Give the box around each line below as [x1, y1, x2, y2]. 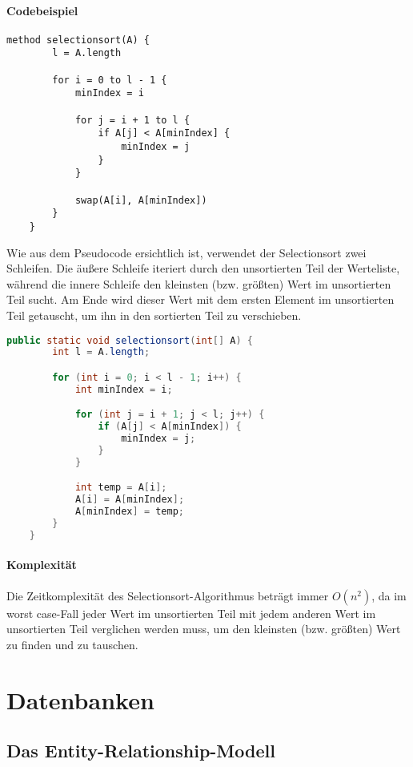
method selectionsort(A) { [6, 34, 150, 46]
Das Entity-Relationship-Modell [6, 738, 275, 763]
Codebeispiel [6, 2, 78, 18]
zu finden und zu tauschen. [6, 636, 138, 652]
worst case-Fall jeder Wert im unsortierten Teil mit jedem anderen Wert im [6, 604, 376, 621]
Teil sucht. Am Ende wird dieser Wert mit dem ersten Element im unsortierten [6, 291, 395, 308]
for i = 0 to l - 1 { [52, 74, 167, 86]
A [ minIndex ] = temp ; [74, 506, 185, 518]
